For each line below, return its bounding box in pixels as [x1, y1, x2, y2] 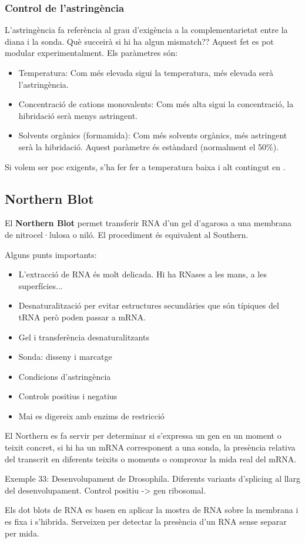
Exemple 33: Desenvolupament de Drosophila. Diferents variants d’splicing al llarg [5, 472, 301, 485]
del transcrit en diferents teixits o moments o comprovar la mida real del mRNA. [5, 452, 297, 465]
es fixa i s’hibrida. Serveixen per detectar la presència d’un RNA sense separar [5, 515, 287, 528]
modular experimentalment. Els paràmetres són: [5, 47, 178, 59]
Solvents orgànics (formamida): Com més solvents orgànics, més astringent [18, 129, 287, 141]
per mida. [5, 527, 39, 539]
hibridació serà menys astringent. [18, 109, 138, 121]
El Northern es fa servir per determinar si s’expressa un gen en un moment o [5, 429, 281, 442]
